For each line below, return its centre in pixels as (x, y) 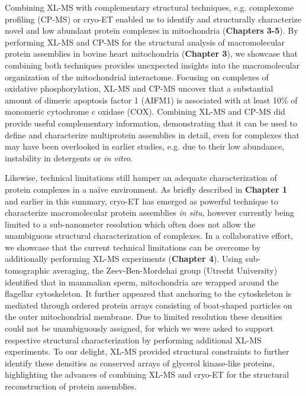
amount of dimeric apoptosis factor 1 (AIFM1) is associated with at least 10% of (151, 100)
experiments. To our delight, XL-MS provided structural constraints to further (147, 351)
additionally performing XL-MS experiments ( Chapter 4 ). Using (124, 259)
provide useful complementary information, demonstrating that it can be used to (151, 123)
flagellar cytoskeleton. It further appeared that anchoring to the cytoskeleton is (148, 293)
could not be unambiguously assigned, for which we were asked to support (139, 328)
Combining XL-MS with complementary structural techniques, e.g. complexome (149, 7)
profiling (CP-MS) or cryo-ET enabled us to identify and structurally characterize (153, 19)
